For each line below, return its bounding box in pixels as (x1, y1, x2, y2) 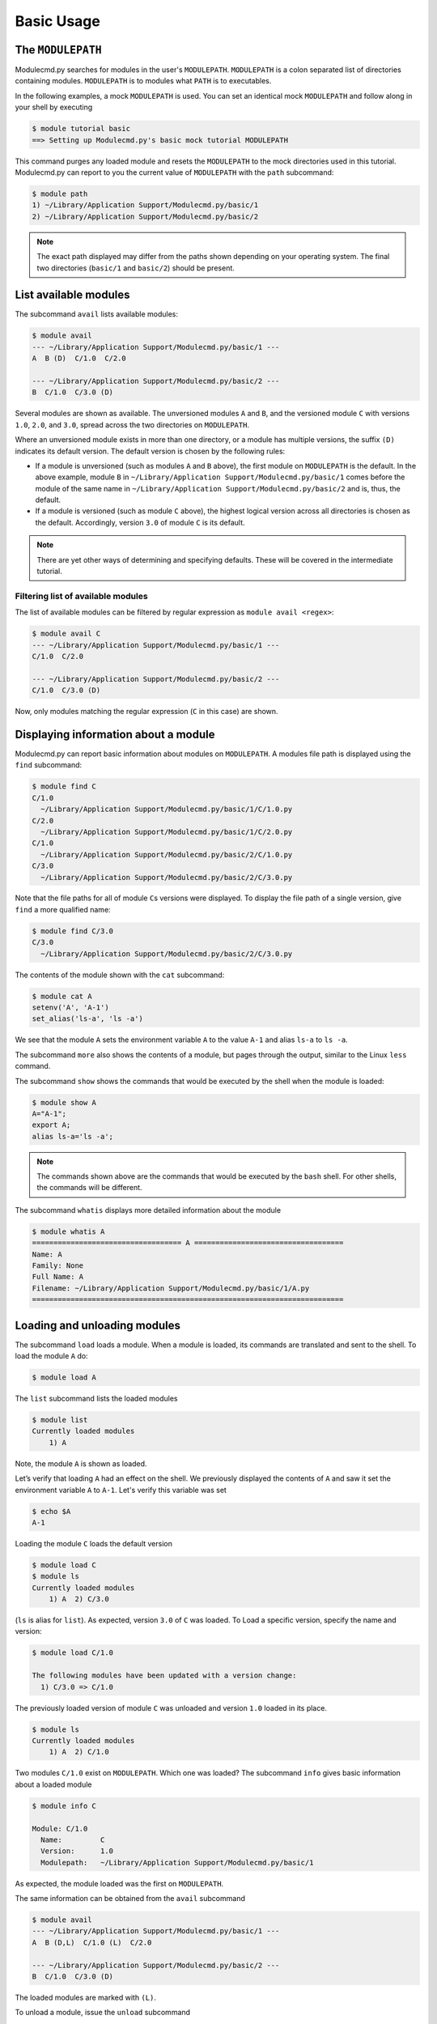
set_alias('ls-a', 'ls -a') (32, 1014, 143, 1023)
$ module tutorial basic (32, 124, 131, 134)
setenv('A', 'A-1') (32, 1003, 109, 1012)
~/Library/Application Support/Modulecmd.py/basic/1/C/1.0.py (40, 805, 293, 814)
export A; (32, 1120, 71, 1129)
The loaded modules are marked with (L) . (15, 1992, 157, 2002)
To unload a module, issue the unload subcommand (15, 2008, 190, 2018)
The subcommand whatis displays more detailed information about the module (15, 1205, 282, 1214)
